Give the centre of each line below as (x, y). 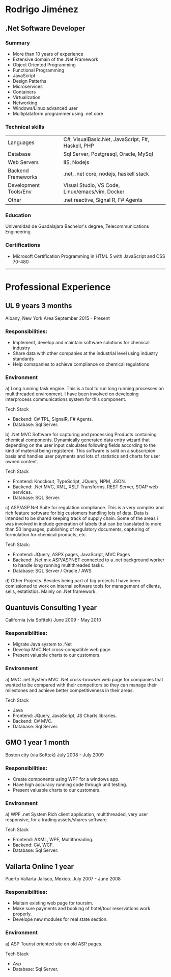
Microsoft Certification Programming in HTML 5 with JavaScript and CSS (89, 256)
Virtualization (26, 97)
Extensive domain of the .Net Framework (55, 59)
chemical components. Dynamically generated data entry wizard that (78, 440)
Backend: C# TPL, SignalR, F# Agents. (53, 419)
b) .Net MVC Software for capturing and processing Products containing (81, 435)
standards (23, 359)
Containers (24, 92)
